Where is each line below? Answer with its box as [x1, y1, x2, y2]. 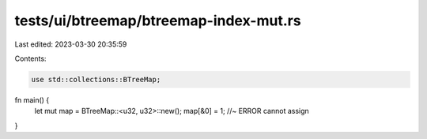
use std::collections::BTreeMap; [31, 75, 161, 84]
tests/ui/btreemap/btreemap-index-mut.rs [14, 12, 301, 29]
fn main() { [14, 95, 50, 104]
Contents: [14, 54, 47, 63]
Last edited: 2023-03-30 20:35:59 [14, 39, 127, 49]
